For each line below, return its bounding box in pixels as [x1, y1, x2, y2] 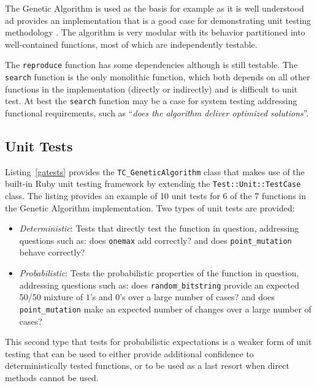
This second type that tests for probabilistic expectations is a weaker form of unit [5, 335, 312, 348]
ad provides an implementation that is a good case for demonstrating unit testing [5, 13, 311, 26]
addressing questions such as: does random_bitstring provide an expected [19, 278, 300, 291]
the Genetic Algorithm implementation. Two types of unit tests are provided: [5, 201, 295, 214]
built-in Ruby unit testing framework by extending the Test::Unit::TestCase [5, 177, 301, 190]
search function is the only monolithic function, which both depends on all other [5, 70, 310, 83]
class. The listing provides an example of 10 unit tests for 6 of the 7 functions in [5, 189, 306, 202]
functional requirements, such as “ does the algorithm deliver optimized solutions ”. [5, 106, 309, 119]
